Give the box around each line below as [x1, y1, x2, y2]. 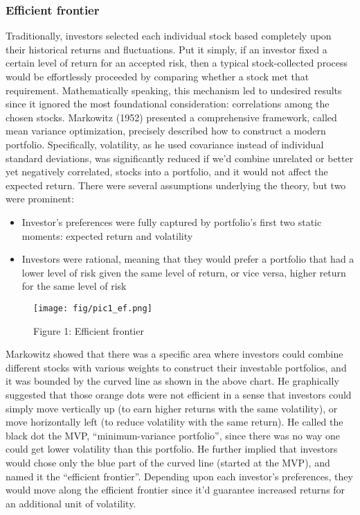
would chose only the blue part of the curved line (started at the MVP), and [6, 455, 330, 469]
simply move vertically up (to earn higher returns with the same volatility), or [6, 401, 338, 415]
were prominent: [6, 191, 74, 206]
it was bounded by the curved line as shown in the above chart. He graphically [6, 374, 339, 388]
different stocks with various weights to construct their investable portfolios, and [6, 360, 347, 374]
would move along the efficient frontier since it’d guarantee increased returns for [6, 482, 345, 497]
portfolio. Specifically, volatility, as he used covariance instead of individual [6, 137, 324, 151]
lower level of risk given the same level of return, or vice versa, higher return [21, 265, 346, 279]
